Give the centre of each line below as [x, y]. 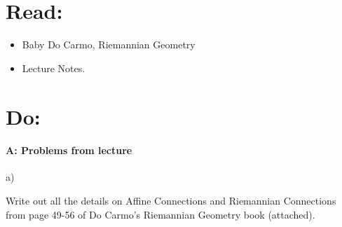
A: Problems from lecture [69, 150]
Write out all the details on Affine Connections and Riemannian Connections [171, 201]
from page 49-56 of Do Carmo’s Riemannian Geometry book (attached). [160, 214]
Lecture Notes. [54, 68]
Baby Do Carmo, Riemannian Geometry [109, 44]
